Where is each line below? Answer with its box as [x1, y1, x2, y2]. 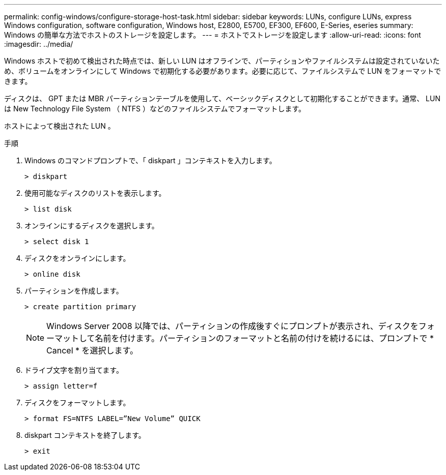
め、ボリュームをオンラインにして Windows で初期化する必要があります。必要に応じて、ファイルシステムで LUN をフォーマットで [4, 67, 441, 75]
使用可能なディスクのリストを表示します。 [24, 189, 166, 197]
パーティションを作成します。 [24, 286, 123, 295]
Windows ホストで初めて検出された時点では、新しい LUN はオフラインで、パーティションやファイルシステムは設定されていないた [4, 56, 440, 65]
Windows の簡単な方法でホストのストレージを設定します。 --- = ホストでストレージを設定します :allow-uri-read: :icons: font [4, 31, 421, 39]
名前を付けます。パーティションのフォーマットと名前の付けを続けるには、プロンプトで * [95, 333, 434, 343]
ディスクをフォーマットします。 [24, 398, 130, 407]
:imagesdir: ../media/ [4, 40, 73, 48]
